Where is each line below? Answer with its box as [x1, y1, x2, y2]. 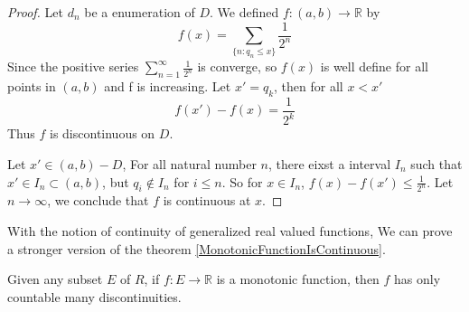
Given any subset [7, 269, 103, 288]
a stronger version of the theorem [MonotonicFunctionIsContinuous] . [7, 239, 386, 258]
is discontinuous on [50, 124, 155, 143]
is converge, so [197, 57, 277, 76]
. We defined [210, 3, 279, 21]
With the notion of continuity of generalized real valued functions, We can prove [7, 222, 453, 240]
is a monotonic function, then [216, 269, 380, 288]
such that [410, 154, 463, 173]
